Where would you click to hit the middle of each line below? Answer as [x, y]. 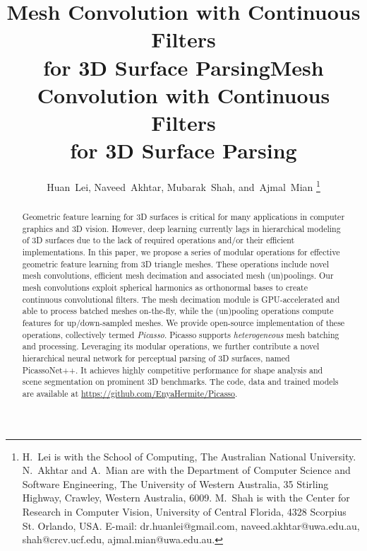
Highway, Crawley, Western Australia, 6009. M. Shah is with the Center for [186, 498]
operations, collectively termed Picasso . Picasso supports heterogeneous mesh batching [181, 334]
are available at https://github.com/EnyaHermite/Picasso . [130, 393]
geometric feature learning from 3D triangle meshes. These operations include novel [176, 263]
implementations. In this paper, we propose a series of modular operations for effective [181, 252]
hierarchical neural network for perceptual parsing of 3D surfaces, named [156, 358]
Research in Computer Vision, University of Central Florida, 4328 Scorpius [184, 511]
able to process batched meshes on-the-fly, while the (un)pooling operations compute [178, 311]
